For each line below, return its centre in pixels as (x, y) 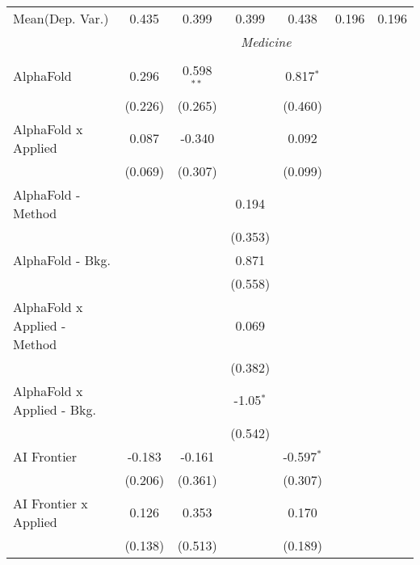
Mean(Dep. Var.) (61, 18)
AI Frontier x (50, 503)
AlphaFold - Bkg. (62, 259)
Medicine (266, 42)
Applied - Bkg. (55, 409)
